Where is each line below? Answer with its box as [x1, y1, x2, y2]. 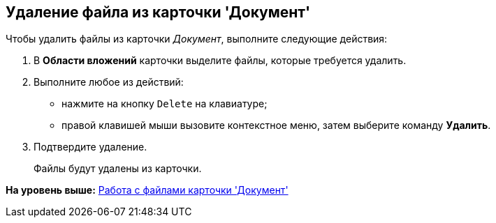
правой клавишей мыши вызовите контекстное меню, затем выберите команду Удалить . [61, 119, 491, 132]
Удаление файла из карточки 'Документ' [6, 3, 311, 21]
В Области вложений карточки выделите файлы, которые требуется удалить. [34, 54, 407, 67]
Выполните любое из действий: [34, 76, 184, 89]
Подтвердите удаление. [34, 141, 147, 153]
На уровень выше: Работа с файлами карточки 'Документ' [6, 184, 289, 197]
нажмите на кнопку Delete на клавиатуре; [61, 98, 268, 110]
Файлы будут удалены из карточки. [34, 162, 202, 175]
